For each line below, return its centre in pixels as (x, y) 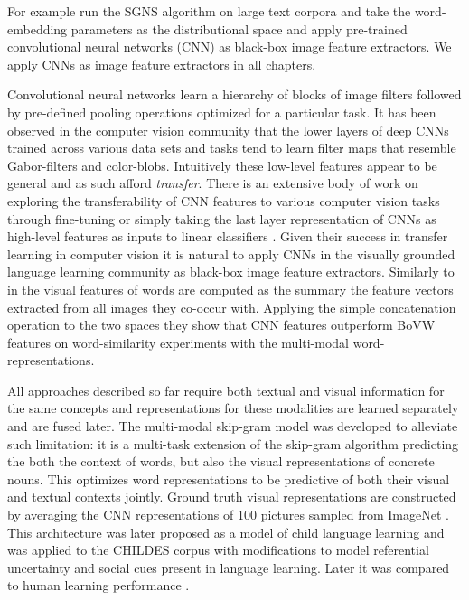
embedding (38, 28)
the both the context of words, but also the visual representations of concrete (221, 461)
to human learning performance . (98, 585)
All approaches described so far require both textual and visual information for (226, 390)
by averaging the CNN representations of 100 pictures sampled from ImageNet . (228, 515)
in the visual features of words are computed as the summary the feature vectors (230, 289)
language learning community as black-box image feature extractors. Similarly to (231, 272)
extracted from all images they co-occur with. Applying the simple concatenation (232, 307)
